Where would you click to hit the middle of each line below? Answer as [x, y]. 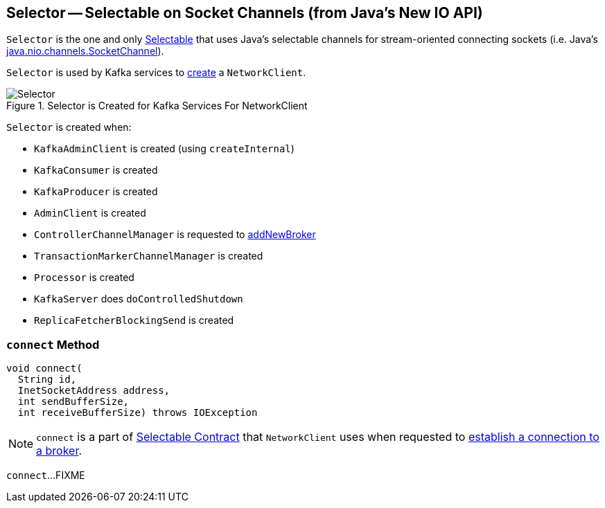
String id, [47, 380]
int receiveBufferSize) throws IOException [138, 413]
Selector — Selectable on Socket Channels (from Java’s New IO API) [245, 13]
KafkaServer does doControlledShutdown [139, 299]
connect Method [53, 344]
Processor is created [84, 278]
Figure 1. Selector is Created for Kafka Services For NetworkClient [157, 106]
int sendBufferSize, [73, 402]
